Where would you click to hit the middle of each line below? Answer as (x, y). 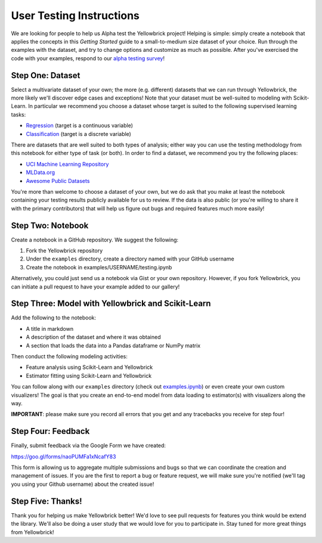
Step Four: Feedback (50, 431)
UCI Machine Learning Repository (67, 164)
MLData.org (41, 172)
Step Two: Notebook (50, 226)
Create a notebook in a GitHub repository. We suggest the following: (95, 240)
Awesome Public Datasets (58, 181)
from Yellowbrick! (32, 532)
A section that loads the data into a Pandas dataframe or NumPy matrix (113, 345)
